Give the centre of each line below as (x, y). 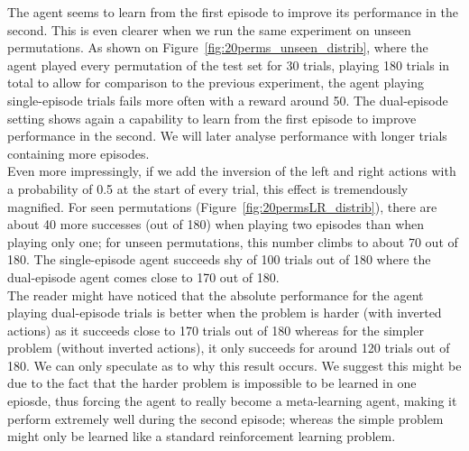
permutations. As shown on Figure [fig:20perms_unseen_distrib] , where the (218, 47)
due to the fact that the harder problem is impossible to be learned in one (212, 383)
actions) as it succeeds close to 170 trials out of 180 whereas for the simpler (216, 330)
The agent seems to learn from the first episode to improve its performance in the (233, 12)
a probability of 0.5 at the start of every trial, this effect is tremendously (208, 188)
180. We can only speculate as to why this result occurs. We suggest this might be (234, 365)
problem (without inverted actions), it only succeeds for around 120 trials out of (229, 348)
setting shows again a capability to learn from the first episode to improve (212, 118)
